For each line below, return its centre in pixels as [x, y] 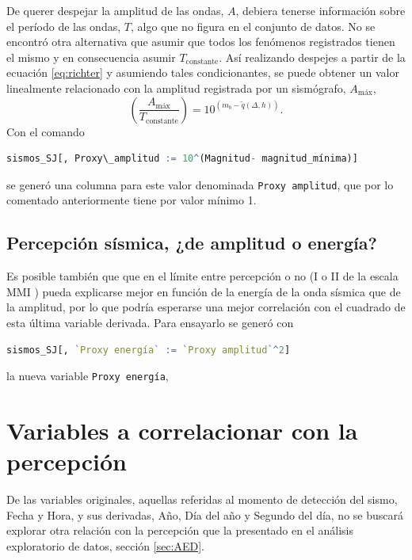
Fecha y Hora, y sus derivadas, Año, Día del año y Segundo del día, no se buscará [205, 514]
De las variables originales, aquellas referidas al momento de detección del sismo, [202, 499]
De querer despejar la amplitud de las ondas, [115, 10]
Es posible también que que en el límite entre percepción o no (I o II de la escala [202, 276]
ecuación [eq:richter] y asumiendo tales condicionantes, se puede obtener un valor [203, 72]
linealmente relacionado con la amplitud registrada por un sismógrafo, [176, 88]
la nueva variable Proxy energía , [88, 376]
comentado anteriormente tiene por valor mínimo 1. [132, 200]
